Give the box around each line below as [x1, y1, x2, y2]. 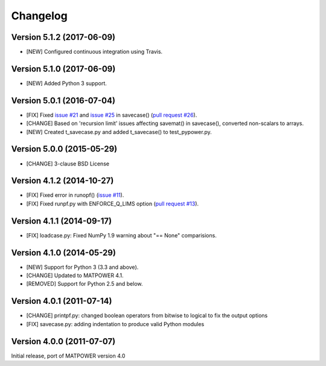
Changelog [11, 9, 68, 22]
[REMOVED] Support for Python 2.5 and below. [26, 280, 143, 287]
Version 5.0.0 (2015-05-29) [11, 144, 118, 154]
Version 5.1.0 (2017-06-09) [11, 63, 116, 74]
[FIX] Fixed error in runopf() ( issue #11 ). [26, 191, 124, 199]
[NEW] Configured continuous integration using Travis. [26, 48, 163, 56]
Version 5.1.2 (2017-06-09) [11, 32, 116, 42]
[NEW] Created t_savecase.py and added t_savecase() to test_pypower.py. [26, 128, 213, 135]
